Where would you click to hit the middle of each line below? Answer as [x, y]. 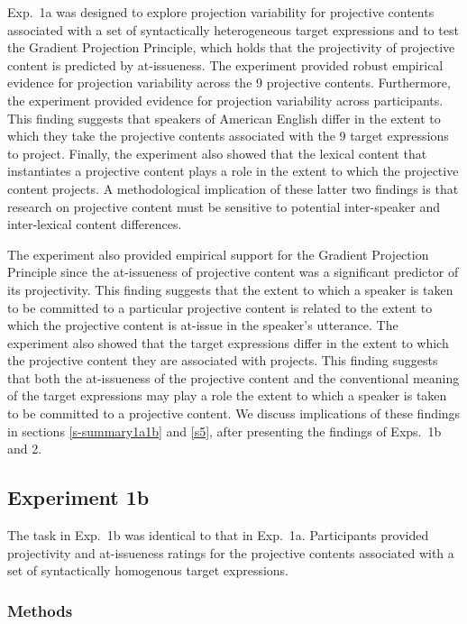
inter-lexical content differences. [95, 224]
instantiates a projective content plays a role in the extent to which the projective [233, 171]
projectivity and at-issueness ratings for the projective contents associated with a [231, 552]
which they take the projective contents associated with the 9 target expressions [228, 136]
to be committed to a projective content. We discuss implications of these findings [234, 413]
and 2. [25, 449]
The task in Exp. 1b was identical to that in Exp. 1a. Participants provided [218, 535]
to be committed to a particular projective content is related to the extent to [220, 307]
